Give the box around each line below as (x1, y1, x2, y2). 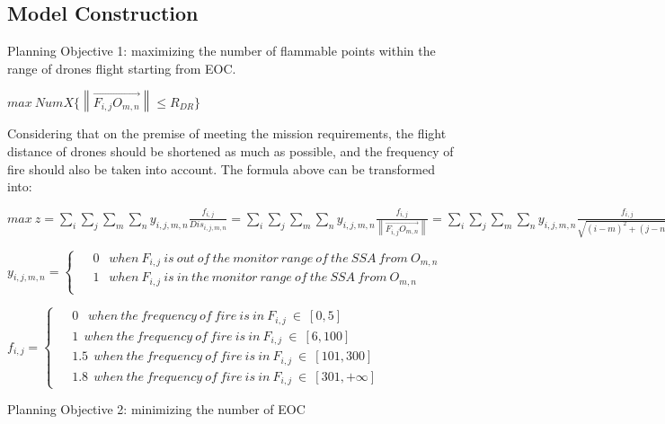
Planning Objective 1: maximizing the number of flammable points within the (7, 41, 436, 60)
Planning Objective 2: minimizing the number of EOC (7, 400, 306, 419)
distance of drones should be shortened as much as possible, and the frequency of (7, 141, 454, 160)
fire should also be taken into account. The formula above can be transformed (7, 159, 435, 178)
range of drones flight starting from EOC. (7, 58, 236, 77)
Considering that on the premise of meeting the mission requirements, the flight (7, 124, 447, 143)
